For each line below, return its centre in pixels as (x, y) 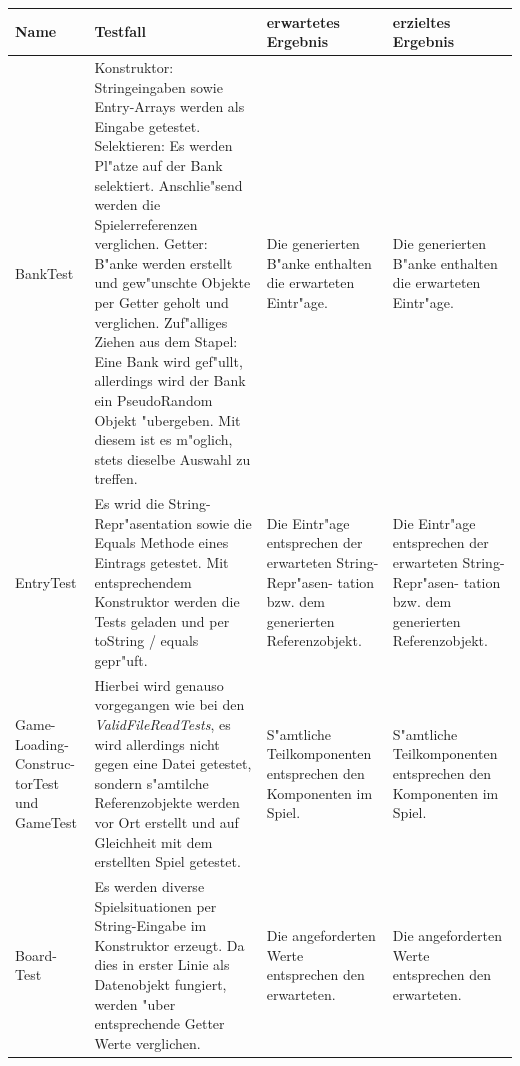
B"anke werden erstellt (163, 262)
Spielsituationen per (155, 905)
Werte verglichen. (147, 1042)
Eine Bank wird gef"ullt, (168, 360)
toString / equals (146, 640)
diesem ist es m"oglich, (163, 439)
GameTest (46, 822)
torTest (37, 782)
